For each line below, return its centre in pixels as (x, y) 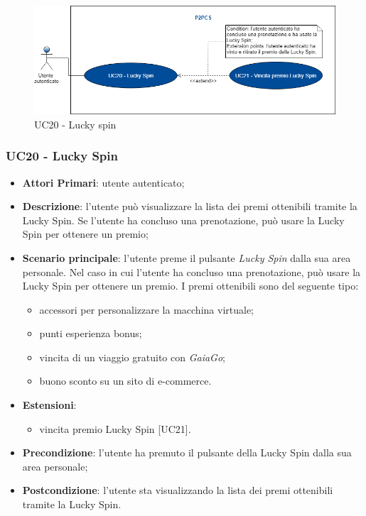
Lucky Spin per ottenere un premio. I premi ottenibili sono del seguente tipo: (190, 286)
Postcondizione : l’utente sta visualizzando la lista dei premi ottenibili (178, 490)
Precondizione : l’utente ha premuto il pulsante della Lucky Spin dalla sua (187, 452)
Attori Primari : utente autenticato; (103, 182)
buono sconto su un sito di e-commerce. (125, 381)
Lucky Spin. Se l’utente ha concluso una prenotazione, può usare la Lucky (183, 220)
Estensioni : (49, 405)
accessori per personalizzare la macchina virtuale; (146, 309)
